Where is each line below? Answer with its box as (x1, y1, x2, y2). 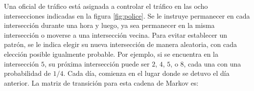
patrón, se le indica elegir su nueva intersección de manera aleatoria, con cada (4, 39, 237, 49)
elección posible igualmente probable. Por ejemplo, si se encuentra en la (4, 48, 219, 59)
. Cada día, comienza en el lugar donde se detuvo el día (63, 68, 230, 78)
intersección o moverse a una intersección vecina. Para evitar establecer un (4, 29, 228, 40)
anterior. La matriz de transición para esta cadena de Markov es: (4, 77, 199, 88)
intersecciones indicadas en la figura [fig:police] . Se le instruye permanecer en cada (4, 10, 250, 21)
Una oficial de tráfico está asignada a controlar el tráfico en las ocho (4, 1, 208, 11)
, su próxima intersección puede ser (44, 58, 150, 68)
